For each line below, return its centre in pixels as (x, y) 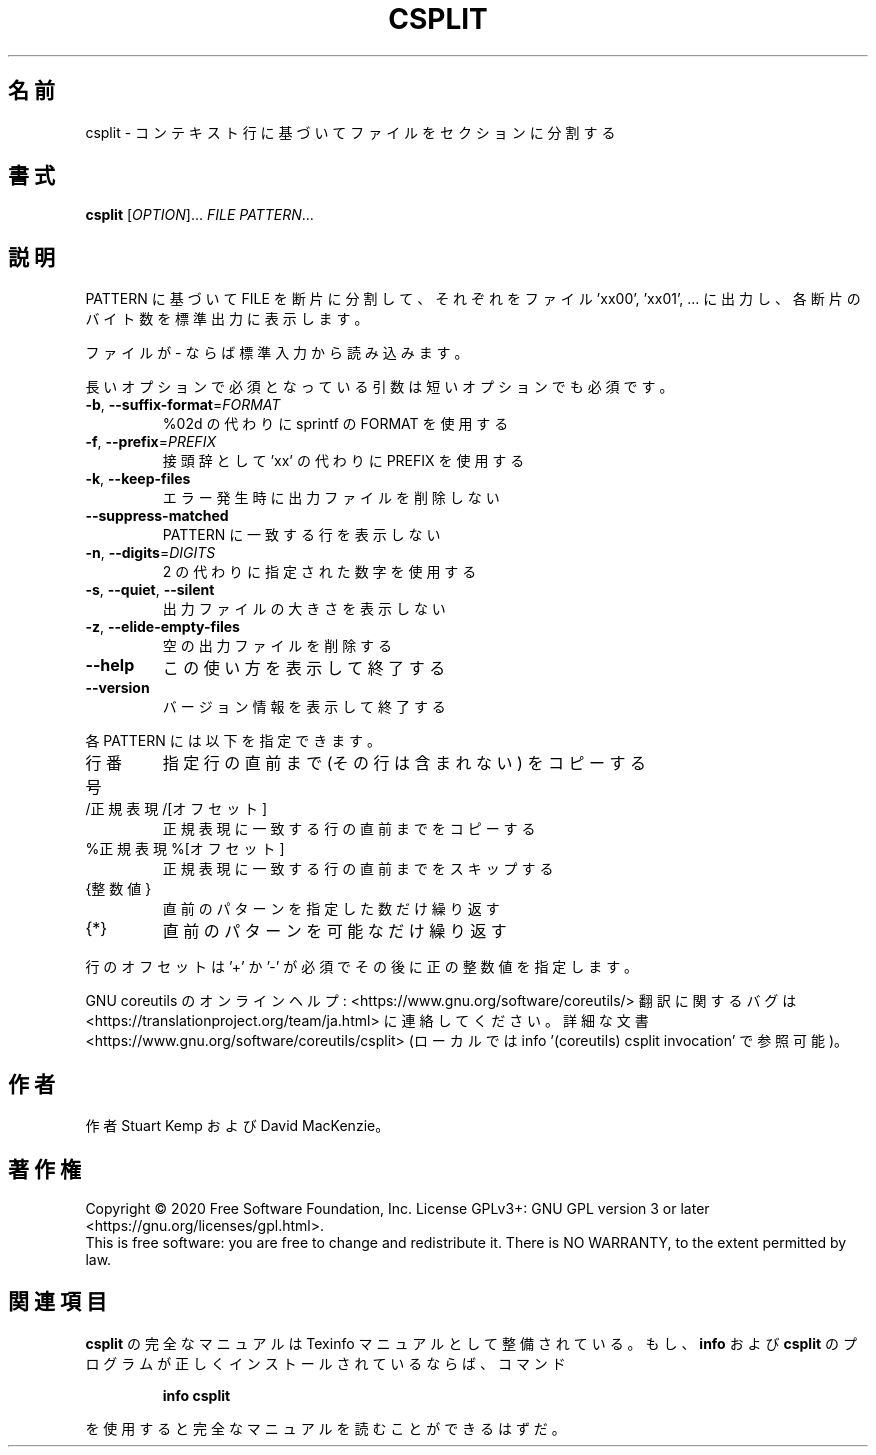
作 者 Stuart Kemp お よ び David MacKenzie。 (237, 1126)
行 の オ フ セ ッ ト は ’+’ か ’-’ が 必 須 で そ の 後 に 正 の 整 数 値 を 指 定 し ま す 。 (362, 967)
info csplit (196, 1395)
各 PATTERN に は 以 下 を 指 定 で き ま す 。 (233, 741)
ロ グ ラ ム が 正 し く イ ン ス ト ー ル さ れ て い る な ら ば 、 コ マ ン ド (325, 1363)
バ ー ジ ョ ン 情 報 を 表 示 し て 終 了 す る (304, 707)
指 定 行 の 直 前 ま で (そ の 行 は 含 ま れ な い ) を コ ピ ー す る (404, 763)
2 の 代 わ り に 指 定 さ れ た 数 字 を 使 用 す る (319, 572)
